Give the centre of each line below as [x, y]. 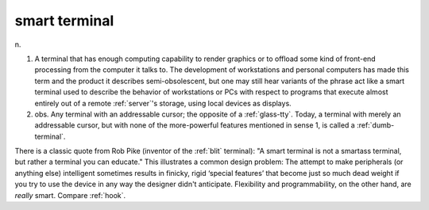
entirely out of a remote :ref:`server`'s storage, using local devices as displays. [163, 103]
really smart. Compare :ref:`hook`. [70, 195]
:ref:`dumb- [375, 125]
